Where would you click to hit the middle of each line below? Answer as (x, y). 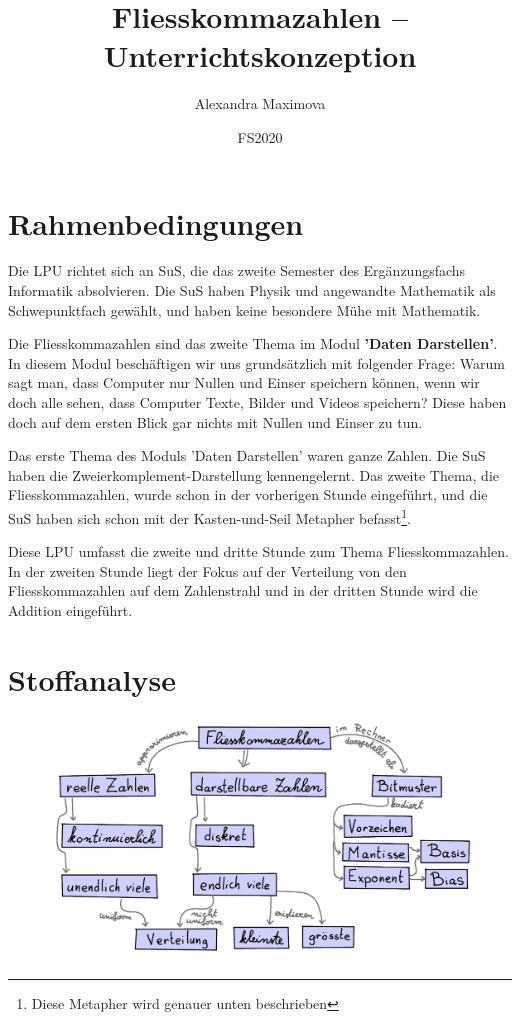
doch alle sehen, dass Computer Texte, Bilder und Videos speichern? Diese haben (257, 402)
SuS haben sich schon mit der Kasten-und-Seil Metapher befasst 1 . (210, 516)
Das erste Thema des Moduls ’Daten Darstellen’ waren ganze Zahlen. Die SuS (247, 455)
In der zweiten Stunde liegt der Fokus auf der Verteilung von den (207, 570)
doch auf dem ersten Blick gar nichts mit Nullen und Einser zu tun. (215, 421)
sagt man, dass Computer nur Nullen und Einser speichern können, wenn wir (244, 382)
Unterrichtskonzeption (260, 55)
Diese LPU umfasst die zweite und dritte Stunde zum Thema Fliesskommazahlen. (258, 551)
